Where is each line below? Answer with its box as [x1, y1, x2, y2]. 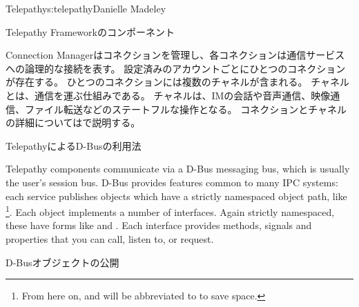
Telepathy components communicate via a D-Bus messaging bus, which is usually [6, 161, 350, 176]
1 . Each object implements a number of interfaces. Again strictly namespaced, [6, 203, 335, 219]
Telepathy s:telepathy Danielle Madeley [6, 1, 166, 15]
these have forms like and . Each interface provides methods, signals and [6, 218, 312, 232]
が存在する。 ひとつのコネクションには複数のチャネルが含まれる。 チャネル [6, 75, 350, 89]
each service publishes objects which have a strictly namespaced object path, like [6, 188, 347, 203]
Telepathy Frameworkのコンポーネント [6, 24, 175, 39]
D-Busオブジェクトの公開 [6, 255, 119, 269]
